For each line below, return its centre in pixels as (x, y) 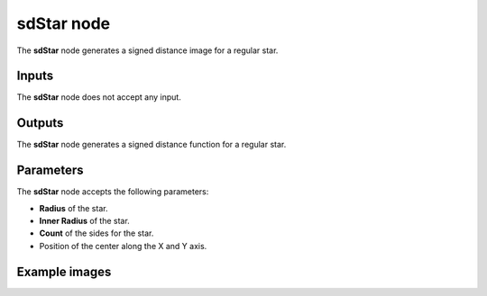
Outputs (40, 123)
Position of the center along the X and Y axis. (123, 246)
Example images (64, 271)
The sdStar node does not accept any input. (99, 97)
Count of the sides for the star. (96, 233)
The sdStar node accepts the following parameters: (113, 192)
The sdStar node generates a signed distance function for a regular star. (152, 145)
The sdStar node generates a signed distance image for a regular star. (147, 50)
